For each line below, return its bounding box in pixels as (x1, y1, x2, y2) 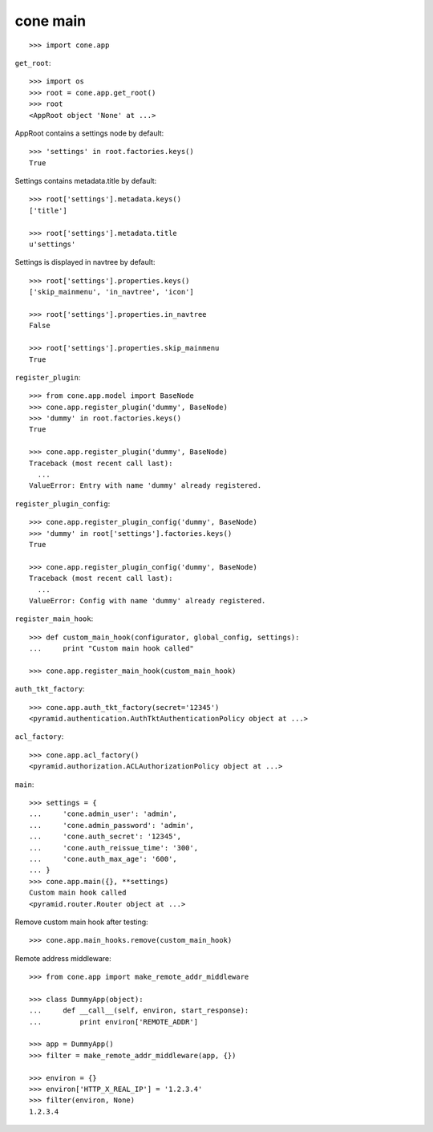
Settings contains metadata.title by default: (14, 176, 157, 186)
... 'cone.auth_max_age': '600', (29, 854, 178, 863)
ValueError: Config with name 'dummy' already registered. (29, 596, 266, 605)
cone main (14, 12, 87, 30)
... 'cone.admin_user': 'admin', (29, 809, 178, 818)
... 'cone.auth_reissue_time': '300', (29, 843, 199, 852)
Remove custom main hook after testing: (14, 917, 148, 927)
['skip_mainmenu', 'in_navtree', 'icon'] (29, 287, 194, 297)
